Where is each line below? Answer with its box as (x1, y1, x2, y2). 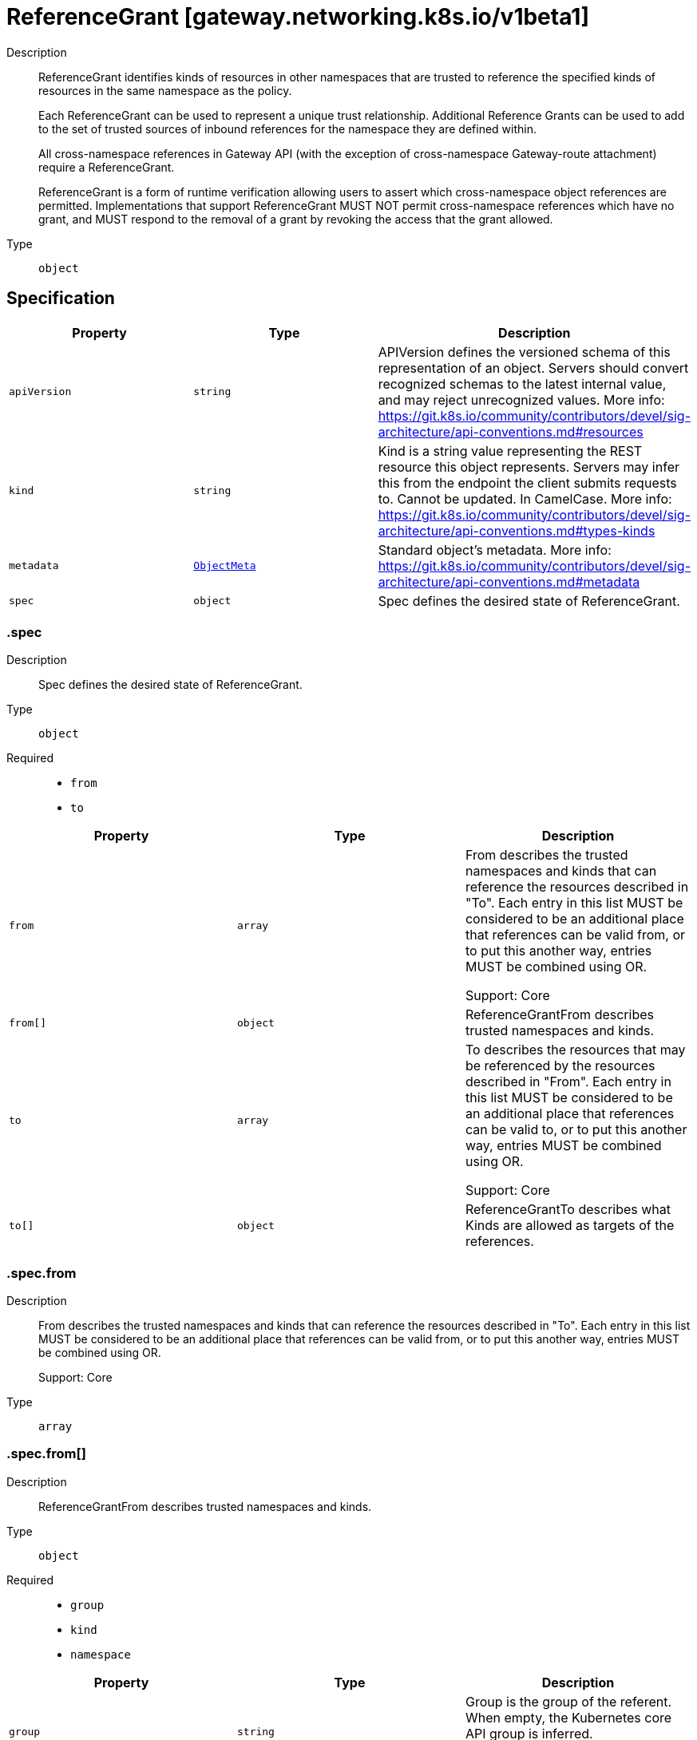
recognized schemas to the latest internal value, (378, 375, 667, 392)
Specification (6, 288, 115, 309)
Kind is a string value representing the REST (378, 442, 643, 459)
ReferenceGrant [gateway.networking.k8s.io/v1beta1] (6, 3, 589, 30)
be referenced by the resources (465, 1058, 655, 1074)
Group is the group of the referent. (465, 1693, 672, 1710)
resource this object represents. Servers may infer (378, 458, 679, 475)
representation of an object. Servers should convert (378, 359, 689, 376)
